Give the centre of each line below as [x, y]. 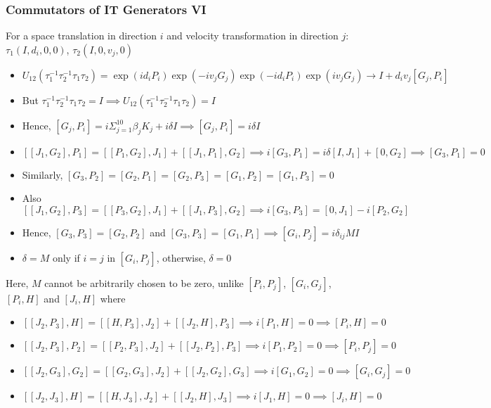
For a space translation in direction [81, 36]
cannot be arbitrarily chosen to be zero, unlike [144, 282]
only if [66, 257]
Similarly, [42, 174]
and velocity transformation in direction [253, 36]
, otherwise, [181, 257]
